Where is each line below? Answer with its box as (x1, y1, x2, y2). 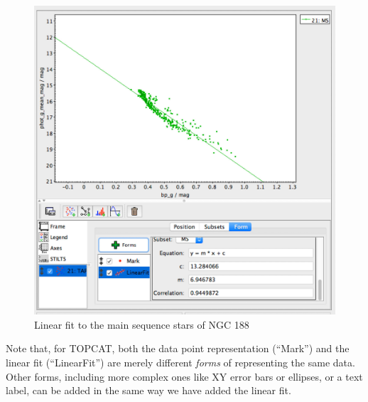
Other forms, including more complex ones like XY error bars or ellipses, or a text (6, 369, 363, 384)
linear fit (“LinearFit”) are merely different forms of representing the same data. (6, 354, 355, 369)
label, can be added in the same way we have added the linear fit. (6, 383, 291, 398)
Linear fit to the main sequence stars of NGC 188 (34, 317, 249, 332)
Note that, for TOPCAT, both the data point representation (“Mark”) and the (6, 341, 350, 356)
